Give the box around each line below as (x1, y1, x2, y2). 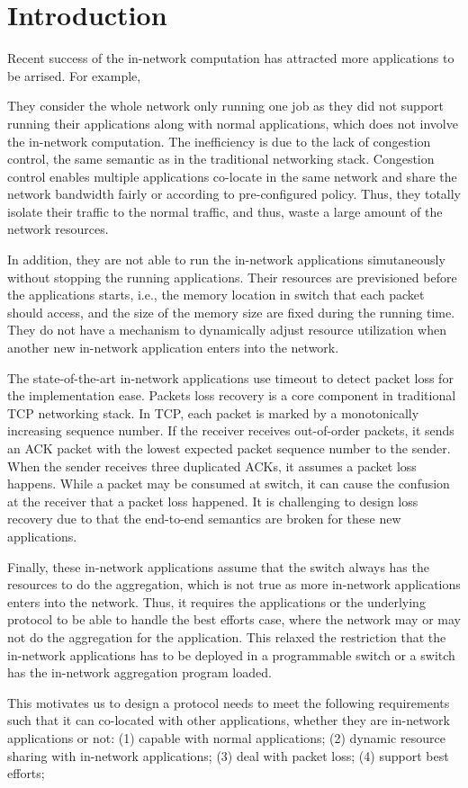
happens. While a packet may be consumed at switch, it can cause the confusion (7, 474, 450, 493)
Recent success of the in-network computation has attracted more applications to (7, 49, 454, 67)
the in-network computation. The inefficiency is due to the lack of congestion (7, 131, 431, 150)
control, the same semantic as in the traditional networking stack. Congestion (7, 149, 435, 168)
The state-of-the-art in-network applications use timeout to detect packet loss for (7, 368, 454, 387)
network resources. (7, 219, 109, 238)
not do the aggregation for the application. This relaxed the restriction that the (7, 627, 446, 646)
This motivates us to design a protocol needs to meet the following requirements (7, 693, 450, 712)
